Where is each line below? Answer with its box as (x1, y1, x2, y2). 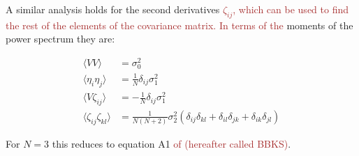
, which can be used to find (233, 2, 349, 16)
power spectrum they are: (6, 31, 115, 46)
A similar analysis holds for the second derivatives (6, 2, 220, 16)
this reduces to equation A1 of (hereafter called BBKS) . (52, 136, 291, 151)
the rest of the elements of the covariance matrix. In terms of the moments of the (6, 17, 353, 32)
